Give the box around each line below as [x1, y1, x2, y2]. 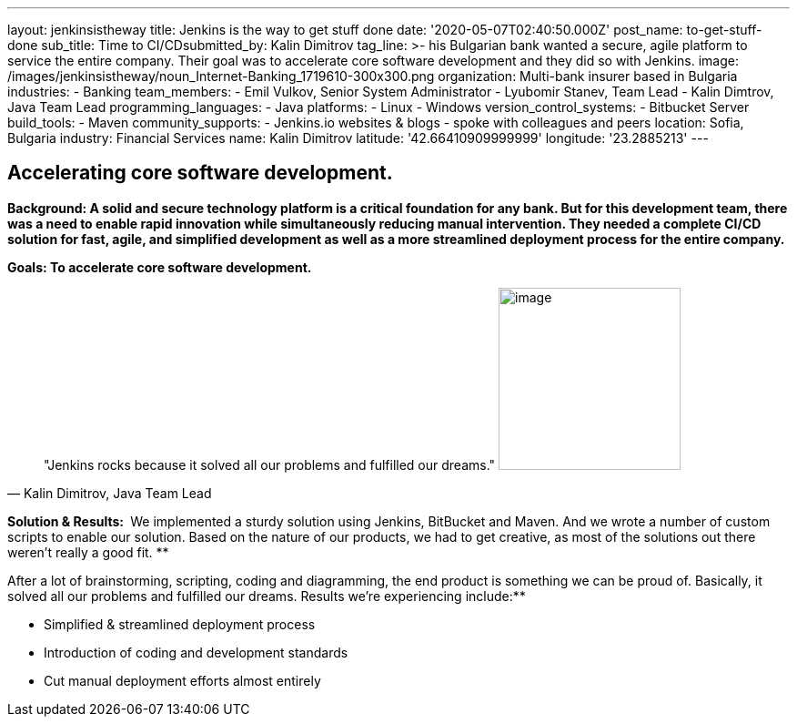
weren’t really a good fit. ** [7, 544, 169, 560]
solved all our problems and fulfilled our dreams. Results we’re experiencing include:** [7, 587, 526, 604]
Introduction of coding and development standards [44, 644, 348, 660]
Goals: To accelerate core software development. [7, 259, 312, 275]
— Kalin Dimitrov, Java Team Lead [7, 484, 212, 501]
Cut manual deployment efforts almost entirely [44, 672, 321, 688]
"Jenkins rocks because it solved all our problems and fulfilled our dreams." [44, 456, 496, 473]
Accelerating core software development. [7, 161, 393, 185]
